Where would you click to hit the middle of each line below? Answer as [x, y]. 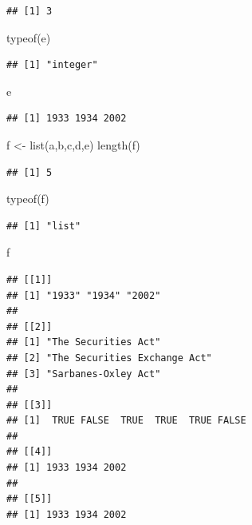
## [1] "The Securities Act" [84, 342]
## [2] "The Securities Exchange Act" [109, 358]
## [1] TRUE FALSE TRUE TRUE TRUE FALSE [126, 421]
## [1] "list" [44, 226]
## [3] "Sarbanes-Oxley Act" [84, 374]
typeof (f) [28, 199]
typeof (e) [29, 37]
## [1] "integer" [52, 65]
